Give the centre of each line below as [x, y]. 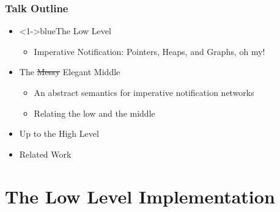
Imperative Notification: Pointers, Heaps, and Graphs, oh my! [149, 51]
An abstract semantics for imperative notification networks [144, 92]
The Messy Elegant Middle [70, 72]
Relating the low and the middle [94, 113]
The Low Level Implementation [140, 196]
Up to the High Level [59, 133]
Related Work [45, 154]
